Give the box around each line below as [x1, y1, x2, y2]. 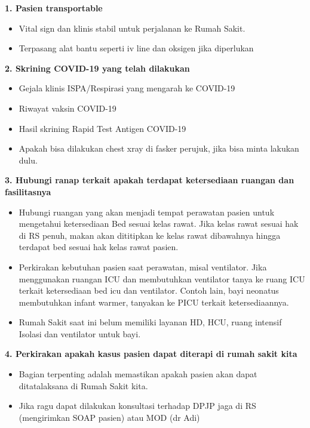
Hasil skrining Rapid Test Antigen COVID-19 [19, 122, 186, 134]
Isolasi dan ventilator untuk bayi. [19, 327, 141, 340]
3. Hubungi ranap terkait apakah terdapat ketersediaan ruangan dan [5, 174, 294, 186]
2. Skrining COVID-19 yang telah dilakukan [5, 61, 190, 74]
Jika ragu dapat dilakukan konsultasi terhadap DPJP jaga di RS [19, 399, 256, 412]
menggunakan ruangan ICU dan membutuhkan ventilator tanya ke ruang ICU [19, 272, 305, 285]
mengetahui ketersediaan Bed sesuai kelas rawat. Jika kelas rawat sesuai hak [19, 217, 299, 230]
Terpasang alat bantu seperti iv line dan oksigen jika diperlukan [19, 42, 254, 54]
